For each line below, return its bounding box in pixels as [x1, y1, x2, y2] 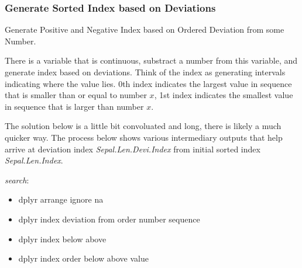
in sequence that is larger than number [5, 100, 144, 112]
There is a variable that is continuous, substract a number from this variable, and [5, 54, 298, 67]
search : [5, 173, 29, 186]
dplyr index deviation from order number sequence [18, 213, 200, 225]
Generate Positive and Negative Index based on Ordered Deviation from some [5, 23, 284, 36]
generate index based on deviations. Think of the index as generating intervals [5, 66, 286, 78]
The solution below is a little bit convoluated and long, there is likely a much [5, 120, 282, 132]
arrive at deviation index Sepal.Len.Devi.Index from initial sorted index [5, 142, 260, 155]
